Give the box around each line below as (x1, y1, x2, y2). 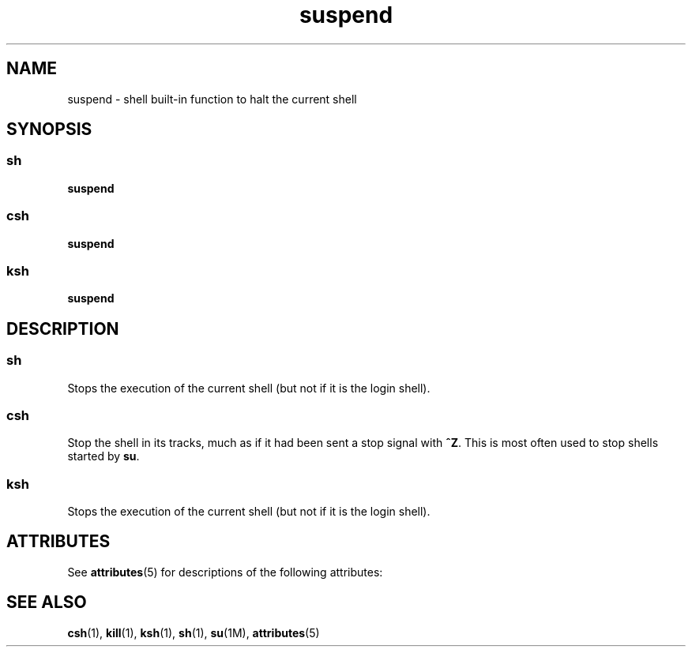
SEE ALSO (6, 592, 87, 613)
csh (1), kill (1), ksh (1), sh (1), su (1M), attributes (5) (67, 625, 320, 640)
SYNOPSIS (6, 119, 92, 140)
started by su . (67, 449, 140, 463)
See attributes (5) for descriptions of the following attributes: (67, 565, 383, 579)
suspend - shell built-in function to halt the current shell (67, 92, 357, 106)
